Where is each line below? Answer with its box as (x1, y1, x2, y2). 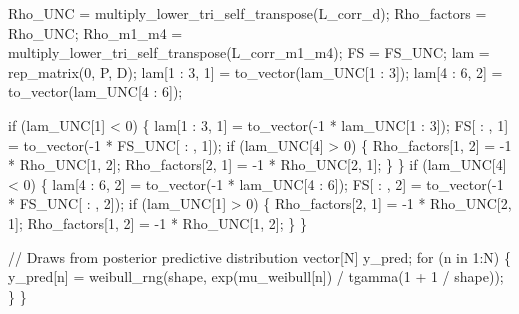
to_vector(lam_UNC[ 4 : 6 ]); (8, 81, 183, 102)
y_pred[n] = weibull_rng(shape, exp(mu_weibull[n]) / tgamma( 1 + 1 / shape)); (8, 266, 504, 287)
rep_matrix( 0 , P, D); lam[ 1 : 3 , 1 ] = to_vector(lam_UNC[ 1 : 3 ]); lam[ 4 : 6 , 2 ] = (8, 61, 503, 82)
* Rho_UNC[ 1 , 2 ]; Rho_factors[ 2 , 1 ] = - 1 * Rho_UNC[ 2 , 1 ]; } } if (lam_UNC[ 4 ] (8, 154, 507, 175)
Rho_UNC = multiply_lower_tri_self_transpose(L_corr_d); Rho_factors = (8, 3, 487, 23)
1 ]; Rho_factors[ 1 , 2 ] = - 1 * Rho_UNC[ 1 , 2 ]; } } (8, 212, 307, 233)
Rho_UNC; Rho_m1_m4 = (8, 22, 183, 43)
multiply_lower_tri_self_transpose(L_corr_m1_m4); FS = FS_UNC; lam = (8, 42, 490, 63)
